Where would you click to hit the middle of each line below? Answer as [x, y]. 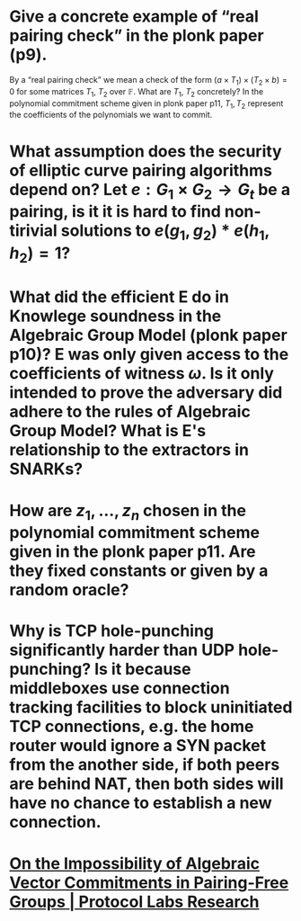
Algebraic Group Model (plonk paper [148, 335]
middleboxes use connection [120, 689]
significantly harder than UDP [122, 650]
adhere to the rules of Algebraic [130, 412]
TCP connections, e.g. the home [132, 727]
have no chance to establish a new [141, 803]
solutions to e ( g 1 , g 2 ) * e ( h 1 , [165, 232]
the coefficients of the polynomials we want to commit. [111, 115]
